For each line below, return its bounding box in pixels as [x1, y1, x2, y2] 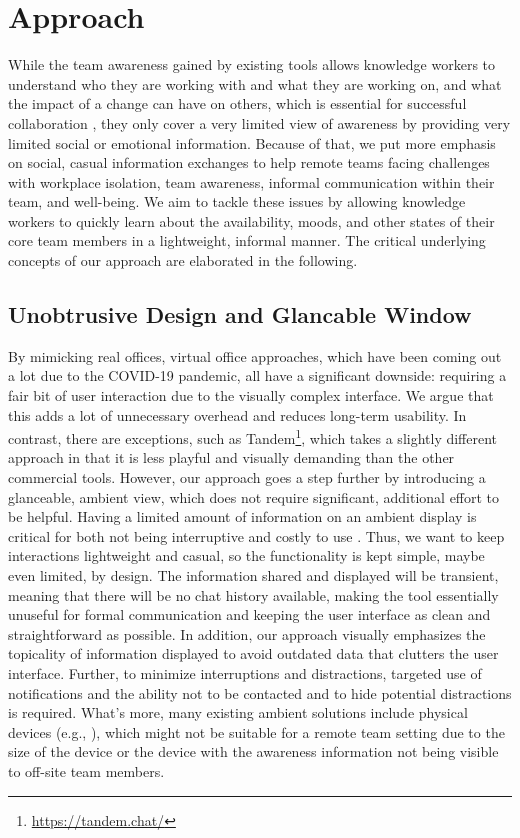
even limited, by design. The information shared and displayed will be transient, [8, 565, 499, 586]
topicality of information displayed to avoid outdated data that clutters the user [8, 643, 499, 664]
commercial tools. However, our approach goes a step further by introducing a [8, 467, 486, 488]
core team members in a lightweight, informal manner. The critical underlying [8, 230, 486, 251]
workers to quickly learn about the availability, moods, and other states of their [8, 210, 495, 231]
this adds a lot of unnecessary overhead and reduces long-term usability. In [8, 404, 467, 425]
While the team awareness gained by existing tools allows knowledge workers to [8, 54, 496, 75]
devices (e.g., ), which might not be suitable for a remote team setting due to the [8, 721, 505, 742]
